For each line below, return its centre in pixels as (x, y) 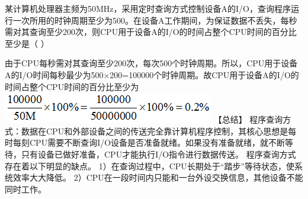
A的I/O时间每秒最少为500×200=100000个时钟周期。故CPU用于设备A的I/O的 (152, 74)
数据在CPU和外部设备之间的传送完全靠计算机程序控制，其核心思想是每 (159, 131)
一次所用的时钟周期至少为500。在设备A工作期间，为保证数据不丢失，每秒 (155, 20)
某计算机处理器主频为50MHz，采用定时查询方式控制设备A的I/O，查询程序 (148, 8)
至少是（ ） (27, 43)
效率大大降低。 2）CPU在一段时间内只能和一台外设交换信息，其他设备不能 (158, 177)
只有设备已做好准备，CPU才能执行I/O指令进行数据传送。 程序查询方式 (158, 154)
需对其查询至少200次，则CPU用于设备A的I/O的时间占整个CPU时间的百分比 (151, 32)
